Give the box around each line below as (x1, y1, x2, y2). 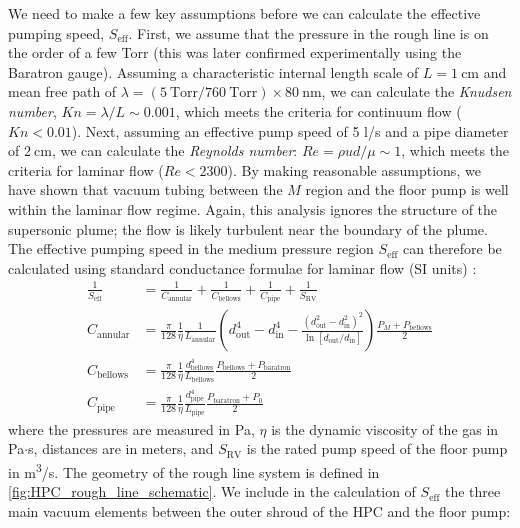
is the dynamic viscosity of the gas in (271, 418, 499, 439)
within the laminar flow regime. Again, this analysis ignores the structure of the (8, 198, 498, 219)
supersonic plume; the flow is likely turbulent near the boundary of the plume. (8, 218, 488, 239)
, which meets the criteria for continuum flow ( (175, 100, 462, 121)
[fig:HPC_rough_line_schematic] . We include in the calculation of (8, 481, 416, 502)
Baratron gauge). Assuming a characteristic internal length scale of (8, 61, 419, 82)
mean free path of (8, 81, 117, 102)
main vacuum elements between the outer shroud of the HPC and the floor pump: (8, 500, 511, 521)
